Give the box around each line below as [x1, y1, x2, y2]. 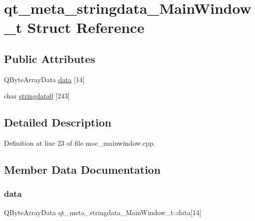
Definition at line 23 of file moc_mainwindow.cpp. [4, 138, 156, 148]
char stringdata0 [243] [4, 91, 70, 101]
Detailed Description [4, 115, 112, 130]
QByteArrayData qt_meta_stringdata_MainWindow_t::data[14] [4, 207, 201, 217]
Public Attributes [4, 51, 96, 66]
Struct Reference [27, 17, 145, 37]
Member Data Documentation [4, 162, 161, 177]
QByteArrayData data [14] [4, 74, 85, 84]
